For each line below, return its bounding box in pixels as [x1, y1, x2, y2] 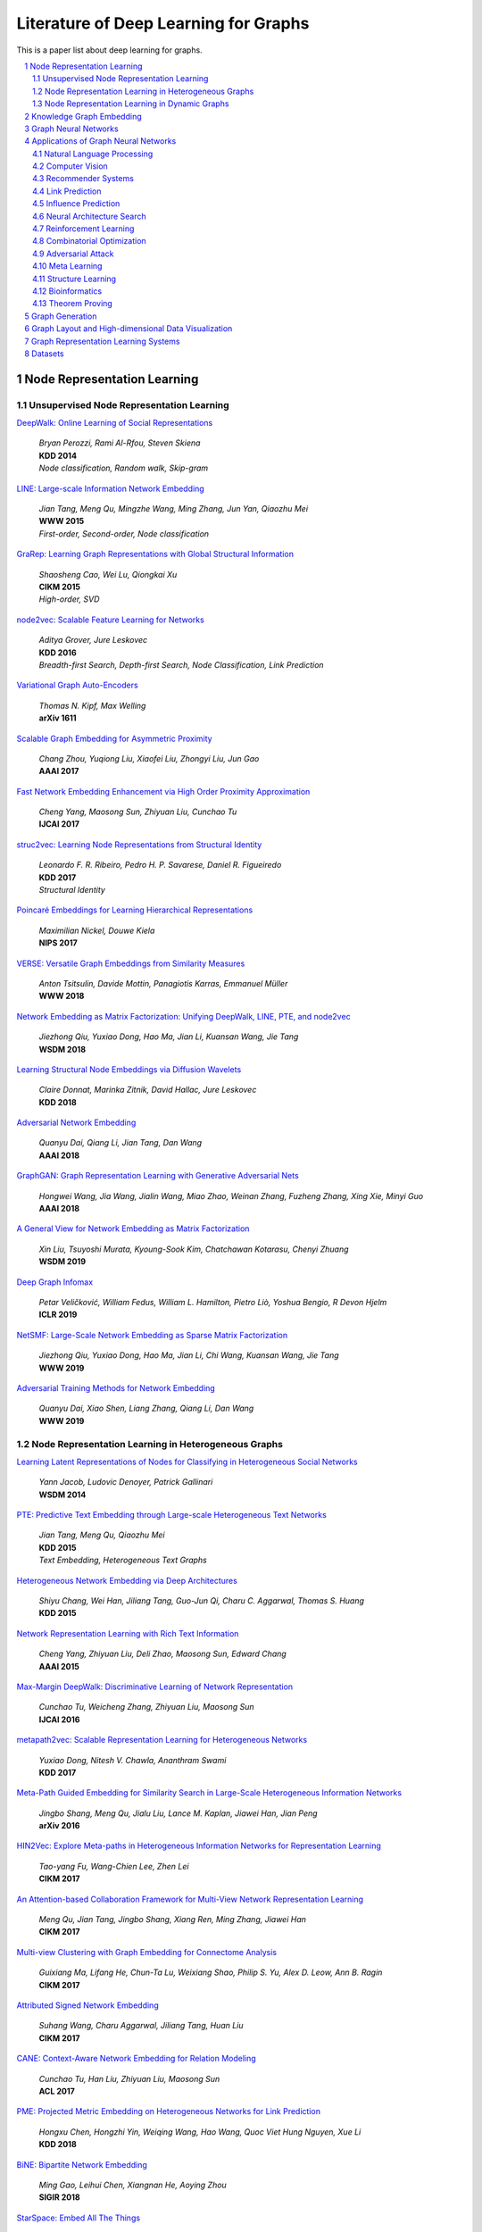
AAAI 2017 [38, 766, 79, 777]
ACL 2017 [38, 2086, 75, 2096]
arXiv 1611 [38, 712, 77, 723]
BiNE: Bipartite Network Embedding [16, 2159, 147, 2170]
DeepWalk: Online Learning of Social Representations [16, 418, 213, 429]
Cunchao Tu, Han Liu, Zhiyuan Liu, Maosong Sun [38, 2073, 220, 2084]
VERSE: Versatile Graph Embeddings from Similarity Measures [16, 958, 245, 969]
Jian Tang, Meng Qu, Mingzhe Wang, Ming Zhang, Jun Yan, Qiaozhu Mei [38, 504, 308, 514]
